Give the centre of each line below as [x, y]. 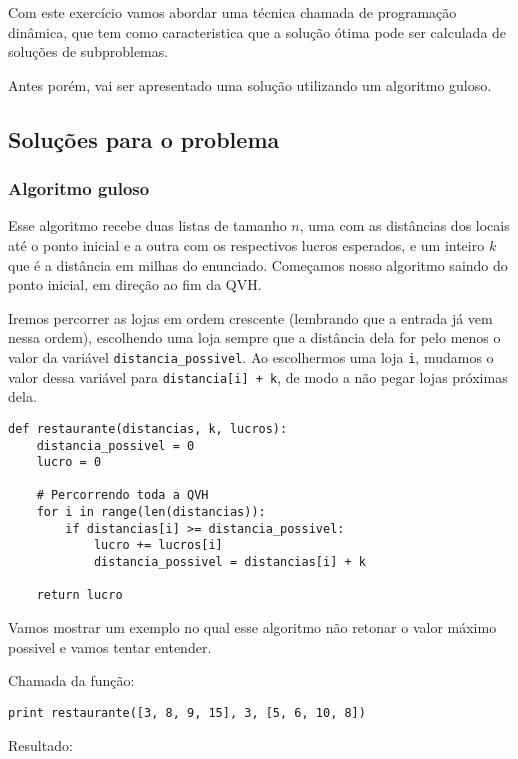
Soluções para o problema [144, 138]
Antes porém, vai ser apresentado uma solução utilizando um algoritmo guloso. [250, 84]
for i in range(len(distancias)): [151, 512]
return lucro [79, 595]
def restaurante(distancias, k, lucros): [148, 428]
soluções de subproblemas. [88, 51]
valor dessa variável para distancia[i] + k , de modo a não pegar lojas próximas [258, 376]
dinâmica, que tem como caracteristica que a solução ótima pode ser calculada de [257, 31]
